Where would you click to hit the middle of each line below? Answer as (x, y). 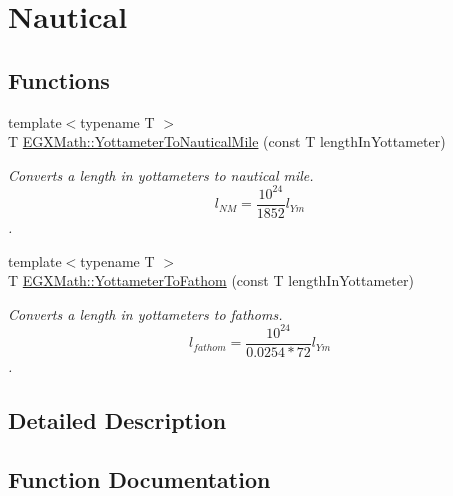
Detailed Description (117, 419)
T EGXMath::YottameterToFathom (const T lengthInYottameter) (211, 280)
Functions (59, 79)
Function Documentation (139, 478)
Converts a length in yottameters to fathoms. (145, 313)
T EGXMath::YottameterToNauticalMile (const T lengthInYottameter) (227, 141)
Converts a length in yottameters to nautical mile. (161, 174)
